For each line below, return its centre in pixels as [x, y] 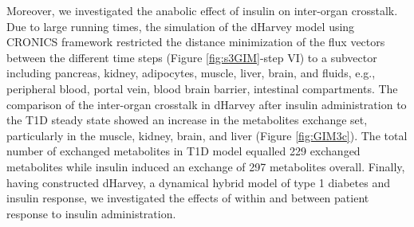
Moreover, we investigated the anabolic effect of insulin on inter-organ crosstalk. [202, 10]
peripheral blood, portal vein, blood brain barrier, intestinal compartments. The [202, 88]
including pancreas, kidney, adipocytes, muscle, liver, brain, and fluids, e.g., [191, 73]
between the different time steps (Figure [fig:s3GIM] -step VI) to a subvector [192, 57]
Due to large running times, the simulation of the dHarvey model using [181, 26]
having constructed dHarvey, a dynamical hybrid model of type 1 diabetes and [198, 182]
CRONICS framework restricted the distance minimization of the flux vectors [196, 42]
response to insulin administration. [91, 213]
